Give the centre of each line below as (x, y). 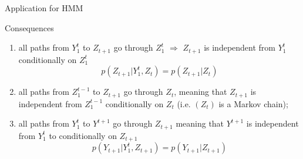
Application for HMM (44, 8)
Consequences (29, 27)
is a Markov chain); (253, 103)
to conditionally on (83, 135)
